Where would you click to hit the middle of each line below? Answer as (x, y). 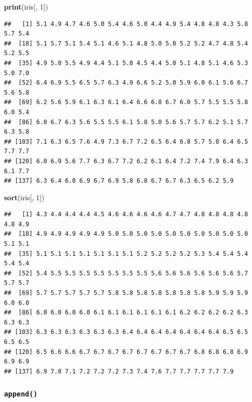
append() (21, 394)
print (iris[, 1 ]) (26, 7)
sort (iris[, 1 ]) (24, 197)
